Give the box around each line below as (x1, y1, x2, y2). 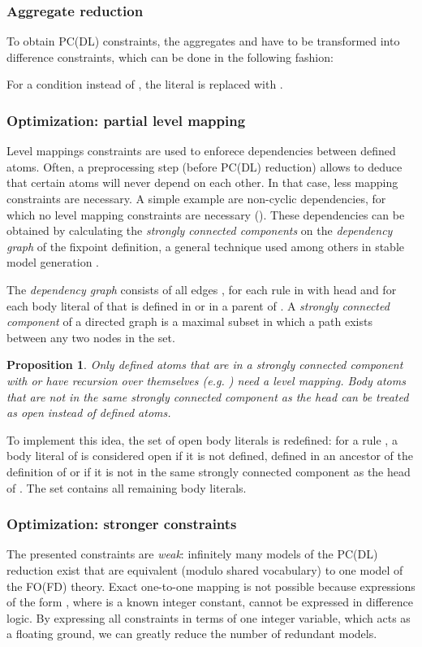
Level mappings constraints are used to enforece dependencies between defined (6, 142, 396, 159)
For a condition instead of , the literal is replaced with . (6, 76, 283, 93)
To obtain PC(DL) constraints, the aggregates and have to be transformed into (6, 33, 400, 50)
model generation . (6, 254, 100, 271)
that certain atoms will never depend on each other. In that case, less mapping (6, 174, 398, 191)
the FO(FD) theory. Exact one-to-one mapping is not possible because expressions (6, 577, 416, 594)
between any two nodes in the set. (6, 328, 175, 345)
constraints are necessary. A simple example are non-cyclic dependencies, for (6, 190, 386, 206)
